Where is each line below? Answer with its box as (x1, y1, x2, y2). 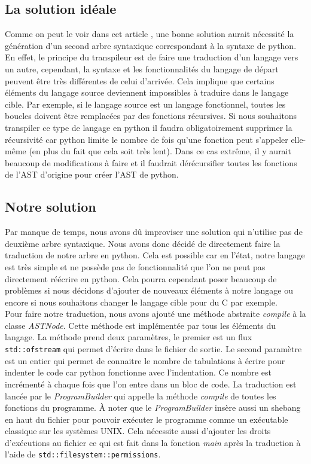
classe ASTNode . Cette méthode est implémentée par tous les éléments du (5, 319, 276, 331)
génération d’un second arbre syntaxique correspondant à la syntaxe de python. (5, 39, 297, 51)
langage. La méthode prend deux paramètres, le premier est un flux (5, 331, 252, 343)
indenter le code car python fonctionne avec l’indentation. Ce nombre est (5, 366, 272, 378)
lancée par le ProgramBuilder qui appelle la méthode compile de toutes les (5, 389, 276, 402)
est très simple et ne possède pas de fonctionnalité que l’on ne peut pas (5, 260, 266, 273)
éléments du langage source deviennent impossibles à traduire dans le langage (5, 86, 289, 99)
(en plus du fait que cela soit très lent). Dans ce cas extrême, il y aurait (29, 145, 291, 157)
